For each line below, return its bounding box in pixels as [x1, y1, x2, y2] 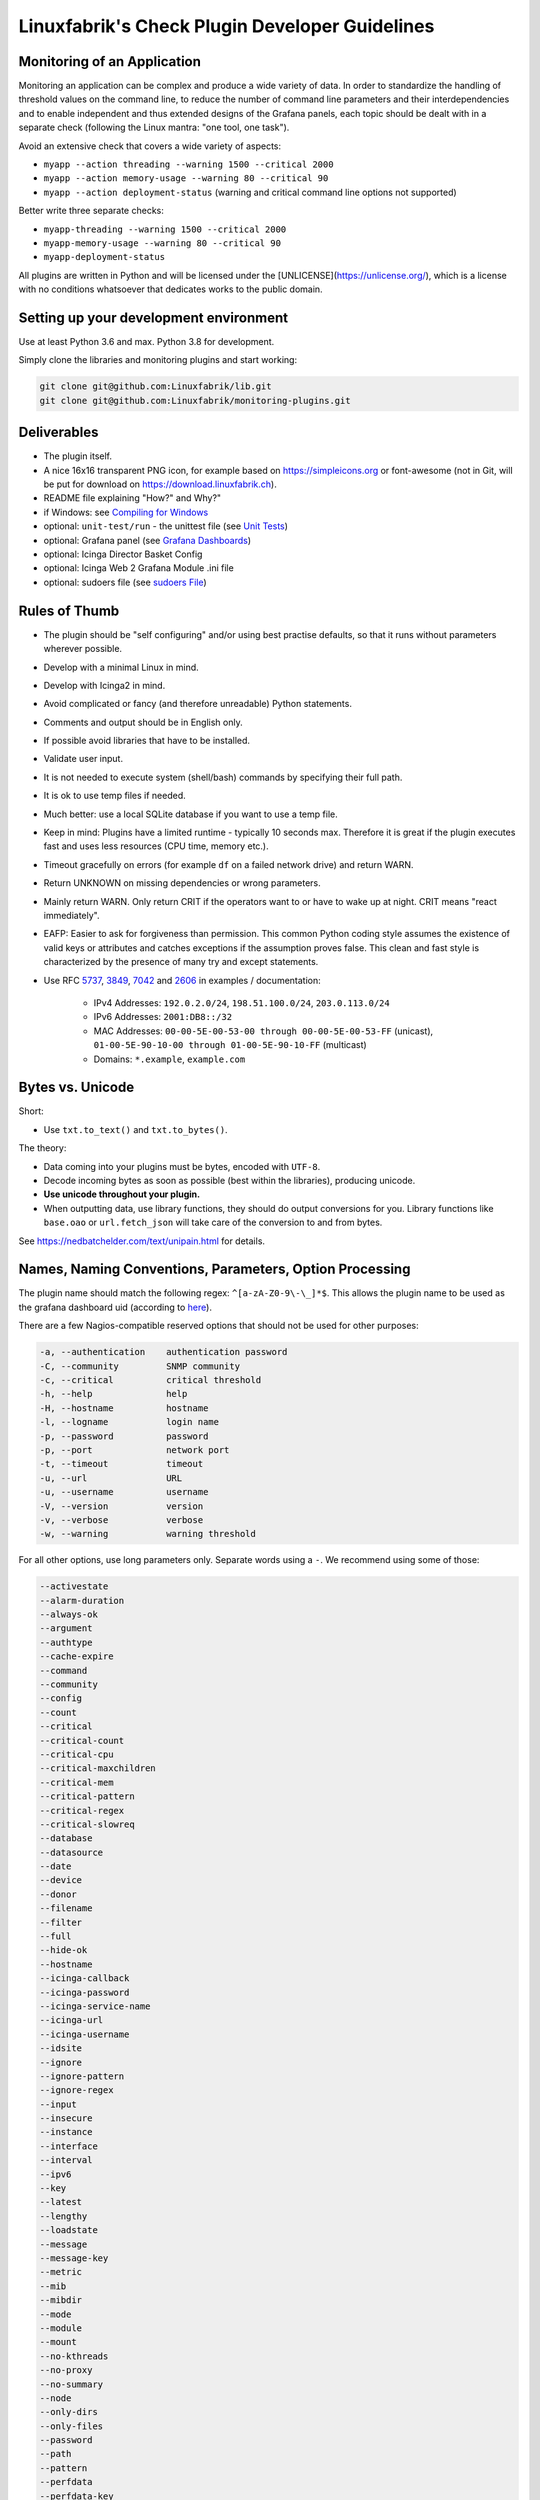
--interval [39, 2155, 93, 2166]
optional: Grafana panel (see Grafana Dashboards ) [43, 534, 252, 546]
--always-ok [39, 1609, 99, 1620]
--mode [39, 2308, 72, 2320]
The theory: [18, 1142, 67, 1154]
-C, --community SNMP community [39, 1360, 240, 1372]
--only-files [39, 2420, 104, 2432]
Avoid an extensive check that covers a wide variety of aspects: [18, 140, 282, 152]
